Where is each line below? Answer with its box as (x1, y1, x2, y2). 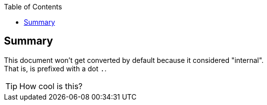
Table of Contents (4, 2, 62, 11)
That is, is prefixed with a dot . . (4, 64, 107, 73)
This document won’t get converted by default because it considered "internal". (4, 55, 264, 64)
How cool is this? (19, 81, 83, 91)
